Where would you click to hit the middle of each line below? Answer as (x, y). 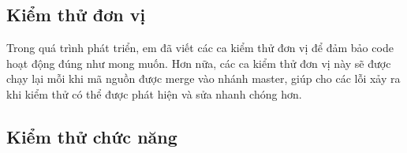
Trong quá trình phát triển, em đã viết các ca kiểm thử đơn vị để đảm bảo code (200, 48)
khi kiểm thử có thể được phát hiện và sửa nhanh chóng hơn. (154, 93)
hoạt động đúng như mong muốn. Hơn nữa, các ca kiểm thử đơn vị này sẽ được (199, 63)
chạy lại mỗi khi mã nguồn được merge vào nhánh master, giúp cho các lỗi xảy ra (203, 78)
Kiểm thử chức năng (92, 136)
